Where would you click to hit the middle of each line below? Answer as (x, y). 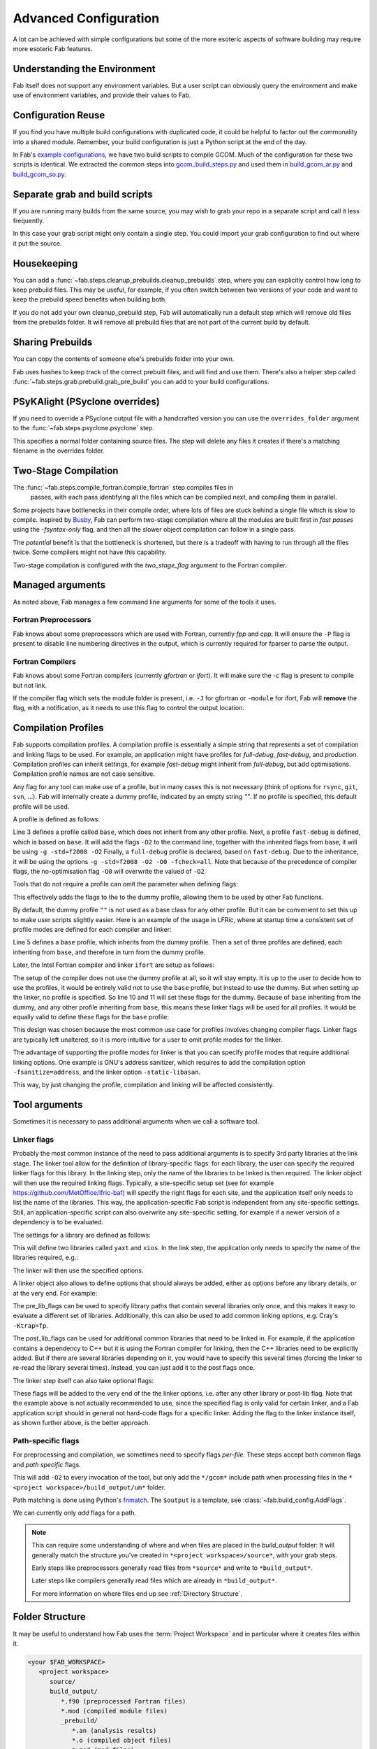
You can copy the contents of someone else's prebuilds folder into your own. (124, 359)
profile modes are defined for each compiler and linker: (92, 929)
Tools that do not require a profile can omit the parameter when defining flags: (126, 884)
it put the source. (37, 243)
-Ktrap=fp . (30, 1325)
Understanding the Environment (84, 69)
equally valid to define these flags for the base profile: (91, 1017)
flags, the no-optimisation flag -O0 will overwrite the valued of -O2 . (110, 871)
